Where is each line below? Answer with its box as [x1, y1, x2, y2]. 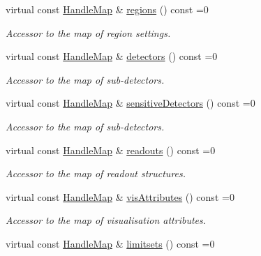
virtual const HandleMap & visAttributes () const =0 [6, 189, 234, 204]
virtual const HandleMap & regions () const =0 [6, 2, 209, 16]
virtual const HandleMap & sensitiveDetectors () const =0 [6, 96, 255, 110]
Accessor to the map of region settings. [6, 25, 171, 40]
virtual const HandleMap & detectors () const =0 [6, 49, 218, 63]
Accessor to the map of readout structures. [6, 166, 186, 181]
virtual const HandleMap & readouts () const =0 [6, 142, 216, 157]
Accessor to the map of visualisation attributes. [6, 213, 207, 227]
